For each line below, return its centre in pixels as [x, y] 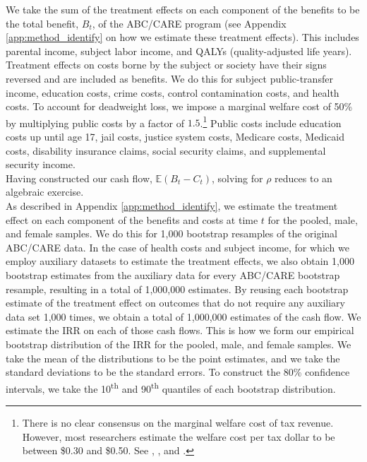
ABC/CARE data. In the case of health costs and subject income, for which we [178, 247]
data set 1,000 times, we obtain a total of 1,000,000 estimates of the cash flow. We [183, 316]
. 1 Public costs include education [271, 122]
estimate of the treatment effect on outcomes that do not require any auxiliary [175, 303]
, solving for [237, 178]
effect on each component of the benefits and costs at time [132, 219]
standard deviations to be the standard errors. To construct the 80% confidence [178, 372]
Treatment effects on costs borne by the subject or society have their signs [166, 65]
